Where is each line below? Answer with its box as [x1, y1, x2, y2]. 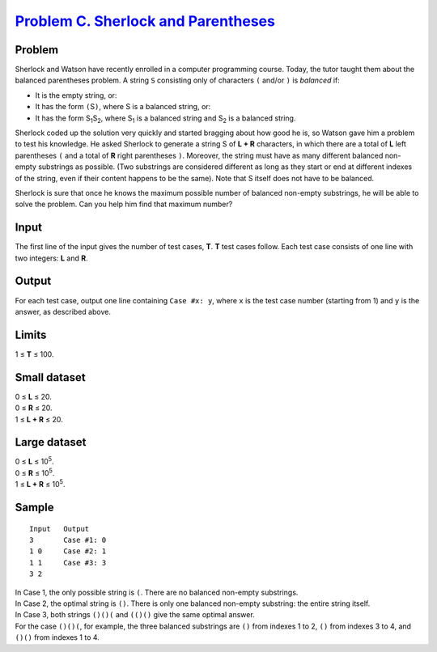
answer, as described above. [15, 307, 111, 316]
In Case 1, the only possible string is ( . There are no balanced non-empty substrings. [15, 587, 299, 597]
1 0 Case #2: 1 [29, 547, 107, 556]
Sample [15, 501, 54, 514]
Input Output [29, 524, 90, 533]
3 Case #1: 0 [29, 536, 107, 545]
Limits [15, 328, 47, 341]
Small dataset [15, 370, 86, 384]
